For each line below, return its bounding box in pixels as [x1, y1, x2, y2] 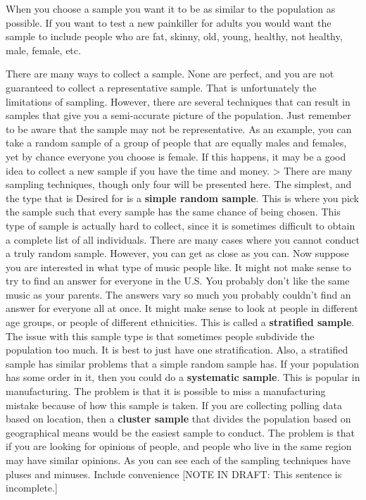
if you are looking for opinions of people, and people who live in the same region [6, 439, 352, 454]
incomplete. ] [6, 480, 58, 495]
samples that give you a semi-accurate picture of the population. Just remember [6, 108, 351, 123]
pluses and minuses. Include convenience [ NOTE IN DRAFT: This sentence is [6, 466, 342, 481]
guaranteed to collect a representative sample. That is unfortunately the [6, 80, 317, 94]
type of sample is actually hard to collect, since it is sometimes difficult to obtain [6, 218, 355, 232]
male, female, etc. [6, 42, 81, 57]
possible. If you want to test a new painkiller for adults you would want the [6, 15, 332, 30]
